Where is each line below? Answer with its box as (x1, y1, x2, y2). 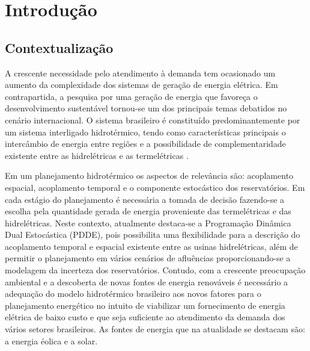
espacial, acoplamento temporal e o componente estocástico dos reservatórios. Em (5, 181, 305, 193)
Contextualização (5, 38, 114, 57)
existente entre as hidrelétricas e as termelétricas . (5, 149, 189, 161)
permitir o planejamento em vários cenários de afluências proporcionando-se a (5, 252, 291, 264)
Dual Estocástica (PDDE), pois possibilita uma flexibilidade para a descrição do (5, 228, 300, 241)
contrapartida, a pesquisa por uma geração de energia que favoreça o (5, 90, 258, 102)
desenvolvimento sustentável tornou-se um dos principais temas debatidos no (5, 102, 287, 114)
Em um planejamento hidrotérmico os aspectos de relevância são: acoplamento (5, 169, 294, 182)
